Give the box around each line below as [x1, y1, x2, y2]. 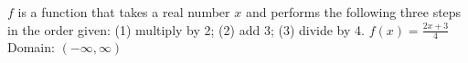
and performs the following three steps [245, 3, 462, 21]
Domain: [7, 38, 55, 57]
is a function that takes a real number [17, 3, 230, 21]
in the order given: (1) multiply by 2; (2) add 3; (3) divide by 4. [7, 20, 365, 39]
